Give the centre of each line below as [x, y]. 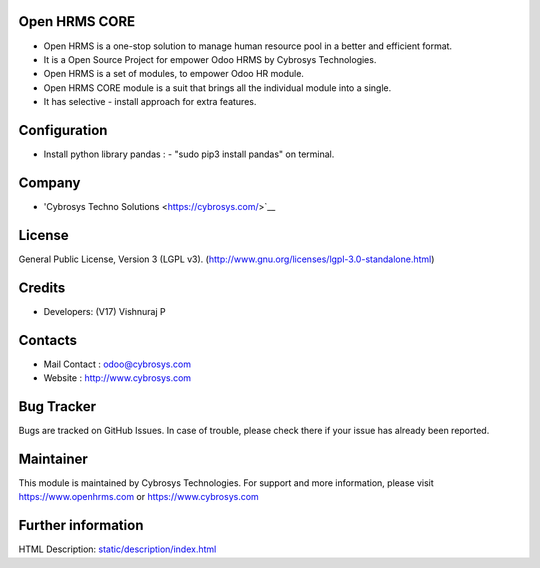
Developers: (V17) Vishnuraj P [104, 311]
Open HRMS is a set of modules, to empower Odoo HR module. [174, 74]
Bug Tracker [57, 406]
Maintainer [53, 458]
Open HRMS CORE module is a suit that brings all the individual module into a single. [217, 87]
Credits [42, 287]
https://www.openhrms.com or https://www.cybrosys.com [138, 497]
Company [49, 182]
